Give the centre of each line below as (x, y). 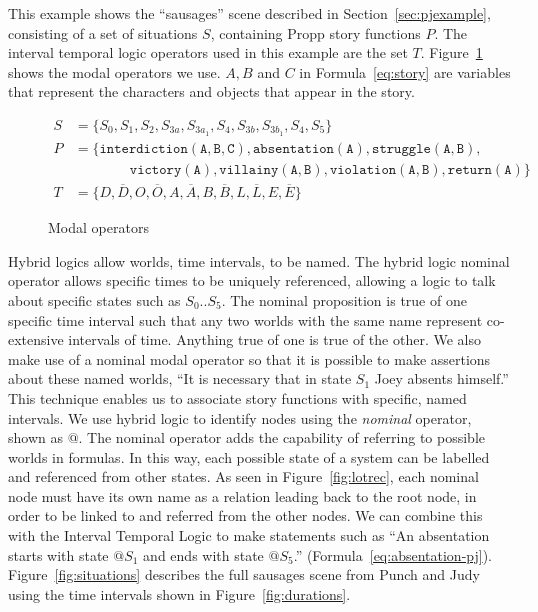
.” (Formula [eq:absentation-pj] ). (392, 554)
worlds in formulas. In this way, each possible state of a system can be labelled (249, 456)
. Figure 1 (451, 52)
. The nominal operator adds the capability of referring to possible (282, 437)
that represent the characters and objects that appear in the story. (211, 91)
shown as (35, 437)
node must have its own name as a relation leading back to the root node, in (242, 495)
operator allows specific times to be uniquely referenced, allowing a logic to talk (252, 280)
